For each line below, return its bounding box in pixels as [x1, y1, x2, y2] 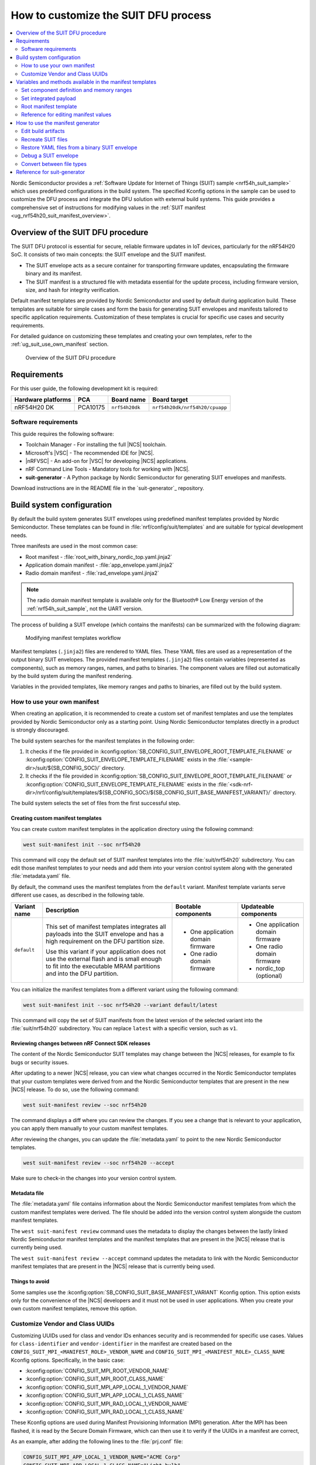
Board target [152, 396, 188, 404]
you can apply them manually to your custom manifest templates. [11, 1125, 169, 1132]
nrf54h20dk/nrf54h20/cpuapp [152, 404, 228, 410]
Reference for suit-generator [16, 169, 85, 176]
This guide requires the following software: [11, 430, 114, 437]
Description [46, 906, 79, 914]
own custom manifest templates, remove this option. [11, 1305, 138, 1312]
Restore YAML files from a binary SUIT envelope [21, 144, 138, 151]
